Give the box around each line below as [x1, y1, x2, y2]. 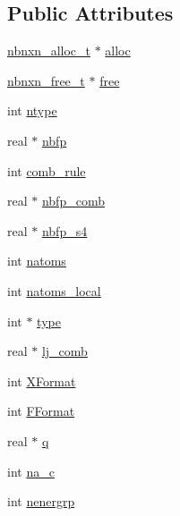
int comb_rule [7, 161, 86, 180]
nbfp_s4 [41, 221, 88, 240]
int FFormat [7, 402, 75, 420]
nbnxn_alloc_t [7, 41, 90, 60]
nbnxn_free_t [7, 71, 85, 89]
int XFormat [7, 371, 76, 390]
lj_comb [41, 342, 88, 360]
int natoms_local [7, 281, 101, 300]
